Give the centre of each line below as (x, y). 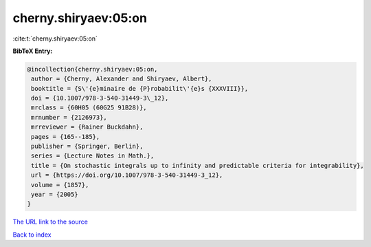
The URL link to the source (50, 222)
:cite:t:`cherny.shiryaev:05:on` (55, 39)
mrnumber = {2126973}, (69, 117)
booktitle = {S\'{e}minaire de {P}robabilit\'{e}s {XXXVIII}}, (140, 88)
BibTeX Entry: (33, 51)
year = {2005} (55, 194)
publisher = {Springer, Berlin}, (87, 147)
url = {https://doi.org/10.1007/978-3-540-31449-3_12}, (127, 175)
